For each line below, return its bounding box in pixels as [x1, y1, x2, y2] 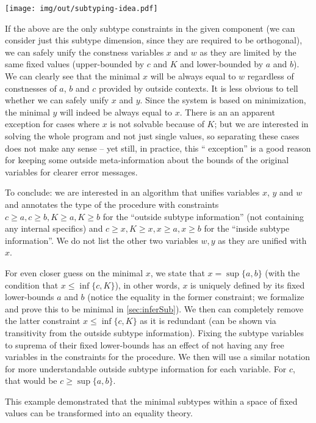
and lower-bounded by [180, 57, 264, 70]
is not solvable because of [110, 117, 204, 130]
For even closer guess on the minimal [5, 266, 143, 279]
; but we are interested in [214, 117, 309, 130]
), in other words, [115, 278, 180, 291]
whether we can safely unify [5, 94, 109, 106]
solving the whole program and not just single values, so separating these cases [5, 130, 300, 142]
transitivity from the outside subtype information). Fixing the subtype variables [5, 326, 304, 339]
